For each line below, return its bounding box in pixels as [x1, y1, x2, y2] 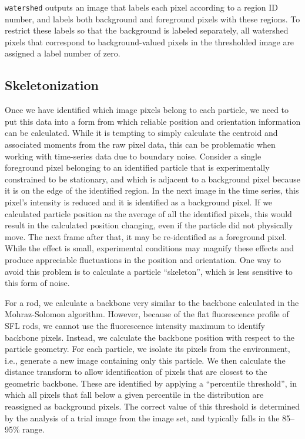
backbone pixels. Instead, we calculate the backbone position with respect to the [5, 331, 295, 343]
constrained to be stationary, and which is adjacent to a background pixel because [5, 172, 300, 185]
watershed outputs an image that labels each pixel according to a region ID [5, 1, 279, 13]
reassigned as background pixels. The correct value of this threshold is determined [5, 400, 300, 413]
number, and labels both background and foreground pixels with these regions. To [5, 12, 300, 25]
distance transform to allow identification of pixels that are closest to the [5, 365, 267, 378]
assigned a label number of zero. [5, 47, 120, 59]
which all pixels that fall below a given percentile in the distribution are [5, 388, 264, 401]
